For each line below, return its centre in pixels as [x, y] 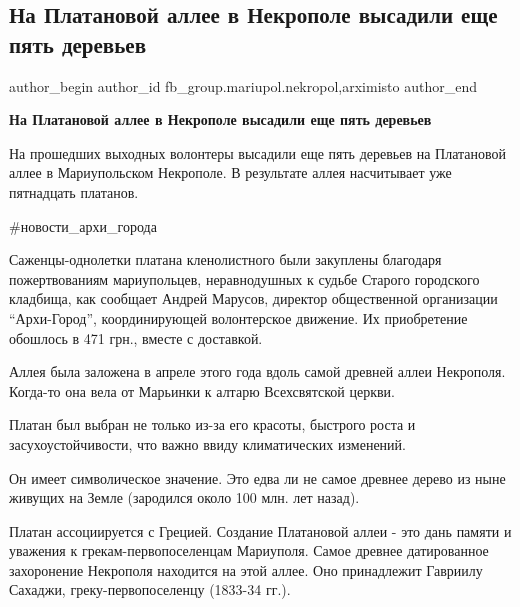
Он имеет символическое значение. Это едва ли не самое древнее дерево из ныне [257, 477]
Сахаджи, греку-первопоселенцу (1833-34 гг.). [150, 589]
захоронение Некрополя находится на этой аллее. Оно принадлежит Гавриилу [246, 569]
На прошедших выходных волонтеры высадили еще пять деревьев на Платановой [258, 152]
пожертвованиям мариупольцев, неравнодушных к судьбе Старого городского [244, 278]
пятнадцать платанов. [74, 191]
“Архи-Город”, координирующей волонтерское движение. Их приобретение [238, 317]
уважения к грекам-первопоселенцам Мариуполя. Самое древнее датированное [249, 550]
